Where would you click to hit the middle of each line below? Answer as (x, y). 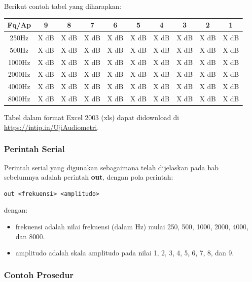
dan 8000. (30, 236)
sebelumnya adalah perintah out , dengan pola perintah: (89, 177)
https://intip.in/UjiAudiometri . (52, 127)
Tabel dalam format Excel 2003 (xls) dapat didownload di (92, 117)
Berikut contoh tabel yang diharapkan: (63, 6)
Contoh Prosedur (39, 274)
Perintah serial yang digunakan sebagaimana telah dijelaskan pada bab (111, 167)
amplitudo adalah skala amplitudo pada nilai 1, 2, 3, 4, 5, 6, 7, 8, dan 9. (125, 253)
